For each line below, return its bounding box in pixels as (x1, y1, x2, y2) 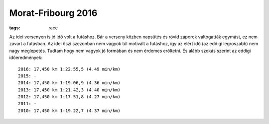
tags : (9, 25, 20, 31)
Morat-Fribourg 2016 (9, 7, 98, 18)
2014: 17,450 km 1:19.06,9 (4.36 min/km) (18, 80, 121, 86)
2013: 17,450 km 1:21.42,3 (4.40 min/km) (18, 87, 121, 93)
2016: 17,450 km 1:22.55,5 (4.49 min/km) (18, 66, 121, 72)
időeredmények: (9, 55, 43, 61)
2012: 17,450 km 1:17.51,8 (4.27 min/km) (18, 94, 121, 100)
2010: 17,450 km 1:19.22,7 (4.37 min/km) (18, 108, 121, 114)
